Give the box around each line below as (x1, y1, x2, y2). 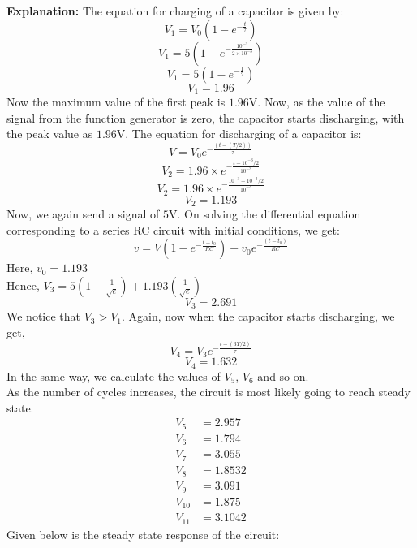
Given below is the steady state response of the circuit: (6, 525, 280, 542)
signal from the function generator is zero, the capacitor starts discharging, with (6, 109, 405, 126)
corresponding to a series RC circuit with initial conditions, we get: (6, 221, 340, 238)
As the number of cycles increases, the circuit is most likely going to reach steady (6, 383, 411, 400)
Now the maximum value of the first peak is (6, 93, 226, 110)
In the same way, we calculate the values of (6, 367, 221, 384)
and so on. (257, 367, 309, 384)
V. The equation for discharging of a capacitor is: (116, 125, 362, 142)
